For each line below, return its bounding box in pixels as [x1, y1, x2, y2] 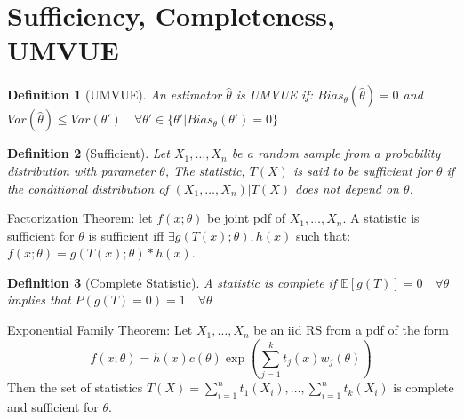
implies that [7, 290, 71, 309]
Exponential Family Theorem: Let [7, 320, 193, 339]
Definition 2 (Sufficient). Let [7, 144, 170, 162]
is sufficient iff [88, 225, 164, 244]
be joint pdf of [207, 209, 286, 227]
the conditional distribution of [7, 178, 169, 197]
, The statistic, [164, 161, 245, 179]
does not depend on [294, 178, 399, 197]
